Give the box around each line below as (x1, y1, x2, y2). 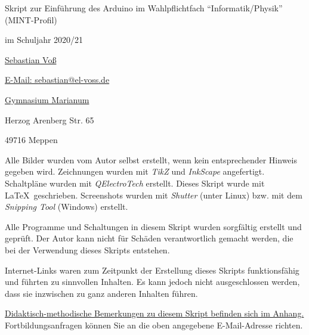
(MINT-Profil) (5, 13, 57, 26)
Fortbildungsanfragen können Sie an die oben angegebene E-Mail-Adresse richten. (5, 318, 303, 331)
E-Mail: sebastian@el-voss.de (5, 73, 110, 86)
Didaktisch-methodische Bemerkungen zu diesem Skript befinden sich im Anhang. (5, 307, 304, 320)
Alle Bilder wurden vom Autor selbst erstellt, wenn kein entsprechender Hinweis (5, 153, 297, 166)
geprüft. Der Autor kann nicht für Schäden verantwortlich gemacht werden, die (5, 232, 293, 244)
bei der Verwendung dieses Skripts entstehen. (5, 243, 170, 256)
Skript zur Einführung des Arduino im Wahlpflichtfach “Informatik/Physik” (5, 2, 283, 14)
